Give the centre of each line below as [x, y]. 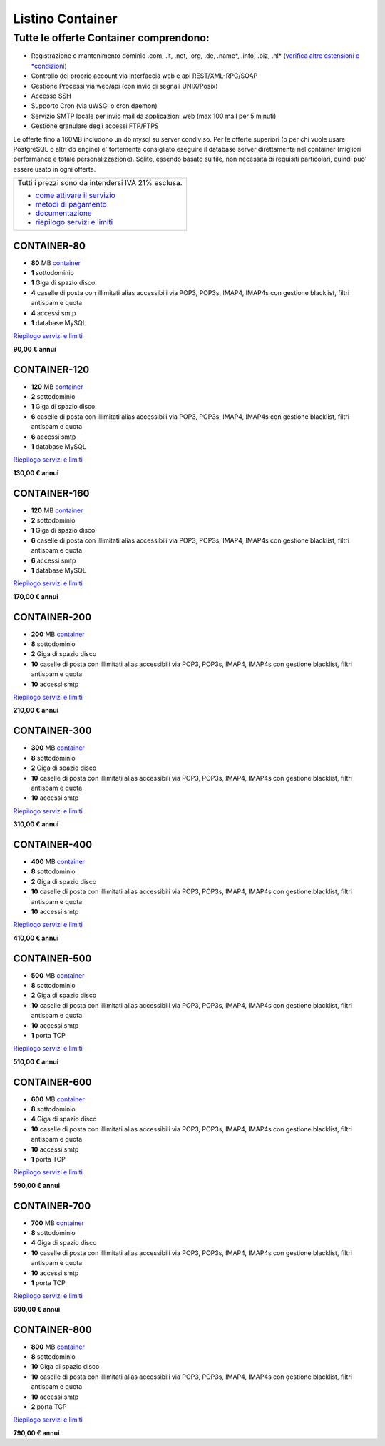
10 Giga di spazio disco [65, 1367]
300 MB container [58, 748]
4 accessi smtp [53, 313]
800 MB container [58, 1347]
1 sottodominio [52, 272]
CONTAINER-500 [52, 958]
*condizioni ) [49, 66]
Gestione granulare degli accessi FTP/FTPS [95, 126]
